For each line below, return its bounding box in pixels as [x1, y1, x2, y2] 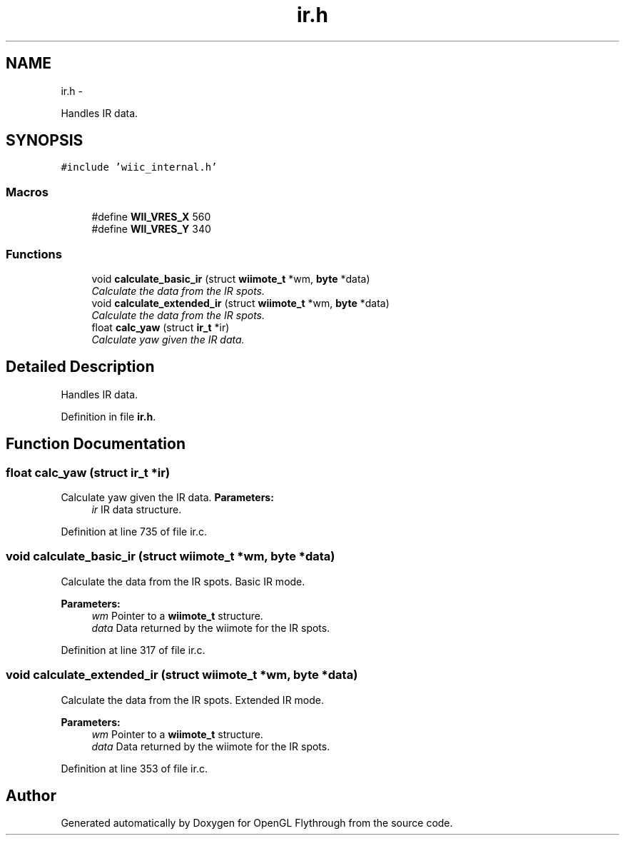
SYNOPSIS [6, 131, 83, 150]
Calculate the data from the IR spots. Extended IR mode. [61, 693, 325, 706]
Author [6, 786, 56, 805]
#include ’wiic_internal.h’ [61, 161, 218, 173]
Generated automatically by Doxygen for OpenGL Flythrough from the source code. [61, 817, 453, 830]
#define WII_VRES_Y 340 [91, 223, 211, 236]
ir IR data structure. [91, 503, 182, 515]
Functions [6, 246, 62, 261]
